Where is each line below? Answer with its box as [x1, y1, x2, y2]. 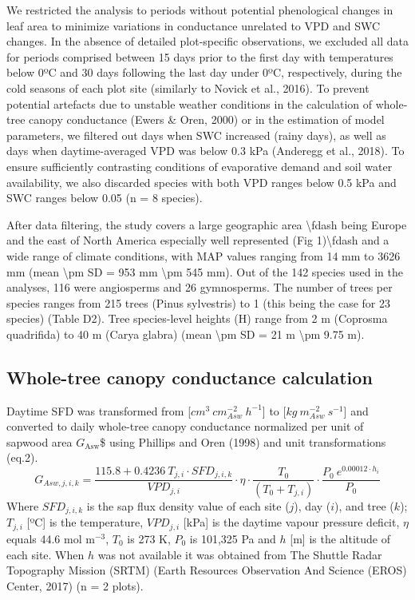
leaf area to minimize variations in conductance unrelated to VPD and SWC [6, 17, 381, 34]
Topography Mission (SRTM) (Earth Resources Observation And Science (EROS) [6, 562, 407, 578]
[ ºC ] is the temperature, [26, 514, 144, 530]
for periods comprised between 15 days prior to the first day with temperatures [6, 48, 393, 65]
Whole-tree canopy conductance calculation [6, 364, 373, 389]
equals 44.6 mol [6, 530, 82, 546]
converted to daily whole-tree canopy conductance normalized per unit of [6, 418, 364, 435]
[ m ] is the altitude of [290, 530, 390, 546]
